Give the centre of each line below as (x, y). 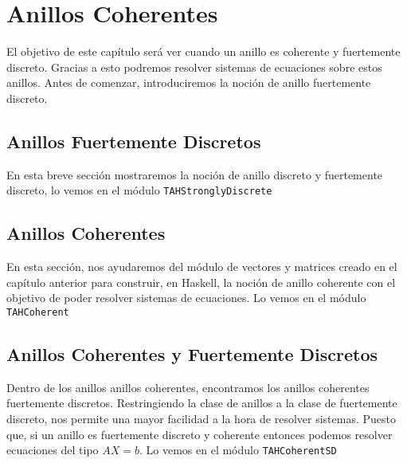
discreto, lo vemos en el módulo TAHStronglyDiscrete (139, 190)
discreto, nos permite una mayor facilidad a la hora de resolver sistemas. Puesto (201, 418)
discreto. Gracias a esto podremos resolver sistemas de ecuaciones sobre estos (194, 67)
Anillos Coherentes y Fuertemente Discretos (192, 353)
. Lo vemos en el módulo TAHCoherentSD (238, 450)
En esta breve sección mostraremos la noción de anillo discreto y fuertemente (195, 174)
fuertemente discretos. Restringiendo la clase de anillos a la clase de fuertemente (202, 403)
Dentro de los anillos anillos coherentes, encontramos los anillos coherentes (188, 387)
